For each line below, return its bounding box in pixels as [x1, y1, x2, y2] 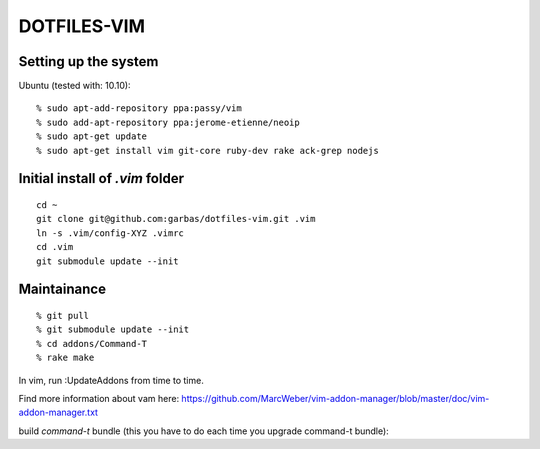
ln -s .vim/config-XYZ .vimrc [36, 227, 185, 239]
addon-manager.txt [18, 406, 99, 419]
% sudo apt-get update [36, 131, 148, 142]
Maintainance [18, 281, 107, 298]
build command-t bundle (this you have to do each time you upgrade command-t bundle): [18, 425, 389, 437]
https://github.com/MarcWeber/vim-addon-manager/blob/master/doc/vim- [181, 392, 490, 404]
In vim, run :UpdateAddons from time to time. [18, 374, 204, 386]
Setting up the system [18, 53, 159, 70]
